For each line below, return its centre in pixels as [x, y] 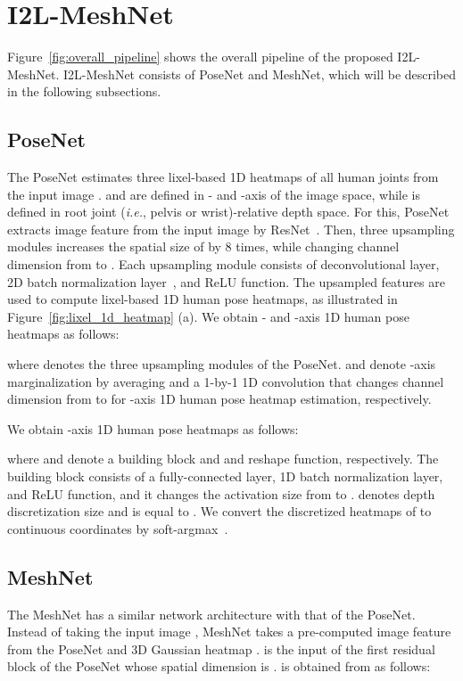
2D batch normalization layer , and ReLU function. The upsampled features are [226, 281]
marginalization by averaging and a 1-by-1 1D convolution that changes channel [226, 381]
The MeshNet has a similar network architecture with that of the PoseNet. [211, 614]
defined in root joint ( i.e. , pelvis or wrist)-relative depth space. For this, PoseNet [228, 212]
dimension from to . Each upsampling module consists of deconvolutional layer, [223, 264]
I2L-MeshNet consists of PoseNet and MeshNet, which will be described [260, 74]
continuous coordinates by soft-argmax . [118, 528]
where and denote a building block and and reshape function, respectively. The [223, 459]
